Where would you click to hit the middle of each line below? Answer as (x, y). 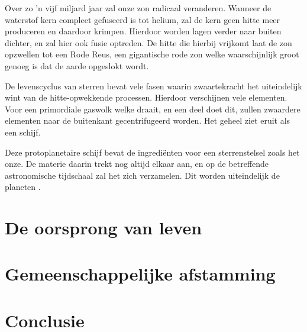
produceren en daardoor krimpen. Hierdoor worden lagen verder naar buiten (143, 31)
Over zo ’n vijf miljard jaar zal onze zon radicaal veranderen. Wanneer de (138, 8)
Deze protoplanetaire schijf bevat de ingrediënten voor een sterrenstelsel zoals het (152, 152)
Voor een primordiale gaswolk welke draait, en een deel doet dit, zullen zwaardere (153, 109)
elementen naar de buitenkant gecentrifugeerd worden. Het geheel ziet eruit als (148, 120)
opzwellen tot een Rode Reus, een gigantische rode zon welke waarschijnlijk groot (152, 54)
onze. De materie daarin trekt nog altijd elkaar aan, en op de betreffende (137, 164)
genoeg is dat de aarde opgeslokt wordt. (77, 65)
